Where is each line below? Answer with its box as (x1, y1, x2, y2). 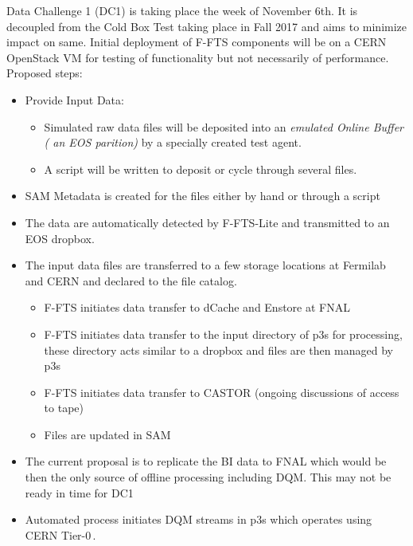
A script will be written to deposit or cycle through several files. (44, 160, 357, 177)
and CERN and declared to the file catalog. (25, 272, 237, 289)
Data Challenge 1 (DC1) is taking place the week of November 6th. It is (6, 2, 358, 18)
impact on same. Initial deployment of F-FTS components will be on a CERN (6, 33, 387, 50)
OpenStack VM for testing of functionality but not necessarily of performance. (6, 49, 389, 65)
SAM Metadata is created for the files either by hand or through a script (25, 187, 380, 204)
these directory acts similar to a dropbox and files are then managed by (44, 341, 393, 358)
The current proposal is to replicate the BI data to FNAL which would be (25, 453, 387, 469)
